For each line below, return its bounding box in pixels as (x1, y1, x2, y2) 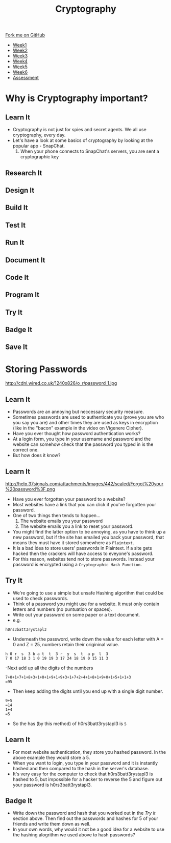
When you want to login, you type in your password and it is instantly (12, 759, 158, 766)
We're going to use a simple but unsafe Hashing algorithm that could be (12, 590, 164, 596)
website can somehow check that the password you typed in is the (12, 441, 154, 447)
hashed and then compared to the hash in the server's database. (12, 765, 149, 771)
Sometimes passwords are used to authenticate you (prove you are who (12, 414, 164, 420)
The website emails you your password (20, 518, 103, 524)
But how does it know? (12, 452, 61, 459)
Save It (5, 343, 28, 352)
